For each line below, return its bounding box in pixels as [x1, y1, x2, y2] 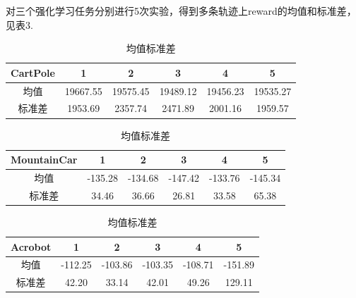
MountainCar [11, 152, 78, 167]
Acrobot [11, 239, 52, 254]
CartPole [11, 65, 55, 80]
